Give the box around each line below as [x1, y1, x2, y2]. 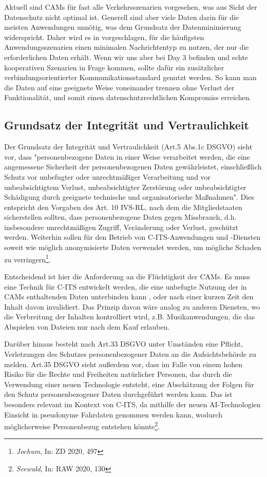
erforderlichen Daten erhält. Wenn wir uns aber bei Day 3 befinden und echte [4, 51, 248, 62]
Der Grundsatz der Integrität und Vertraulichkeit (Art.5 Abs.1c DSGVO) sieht [4, 141, 253, 152]
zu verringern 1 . [4, 252, 51, 264]
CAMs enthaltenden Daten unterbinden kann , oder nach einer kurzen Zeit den [4, 291, 254, 302]
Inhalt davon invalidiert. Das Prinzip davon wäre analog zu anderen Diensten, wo [4, 301, 260, 312]
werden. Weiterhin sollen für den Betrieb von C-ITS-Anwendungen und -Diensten [4, 232, 261, 242]
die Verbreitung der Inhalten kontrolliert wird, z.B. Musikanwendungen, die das [4, 311, 255, 322]
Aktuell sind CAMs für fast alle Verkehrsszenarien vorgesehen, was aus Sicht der [4, 2, 257, 12]
